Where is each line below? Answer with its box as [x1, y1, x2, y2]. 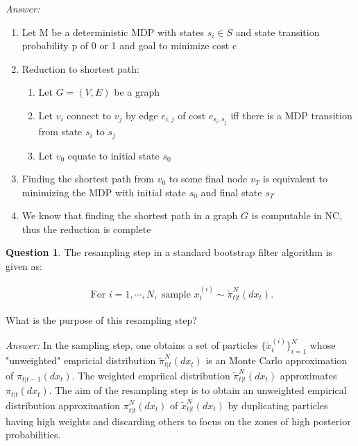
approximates [280, 368, 337, 382]
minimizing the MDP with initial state [22, 185, 186, 199]
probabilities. [6, 427, 61, 442]
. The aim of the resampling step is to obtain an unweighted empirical [49, 383, 347, 397]
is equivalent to [262, 171, 327, 186]
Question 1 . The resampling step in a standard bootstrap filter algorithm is [6, 245, 332, 259]
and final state [201, 185, 262, 199]
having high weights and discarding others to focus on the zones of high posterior [6, 413, 351, 428]
